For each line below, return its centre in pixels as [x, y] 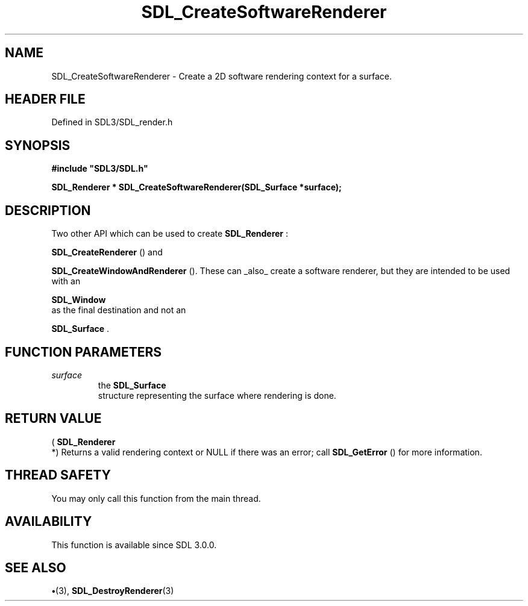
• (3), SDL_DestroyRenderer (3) [113, 591]
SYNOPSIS [38, 145]
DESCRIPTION [48, 210]
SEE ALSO [36, 567]
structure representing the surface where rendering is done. [217, 395]
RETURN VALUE [53, 419]
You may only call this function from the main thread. [156, 498]
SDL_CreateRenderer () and [107, 252]
